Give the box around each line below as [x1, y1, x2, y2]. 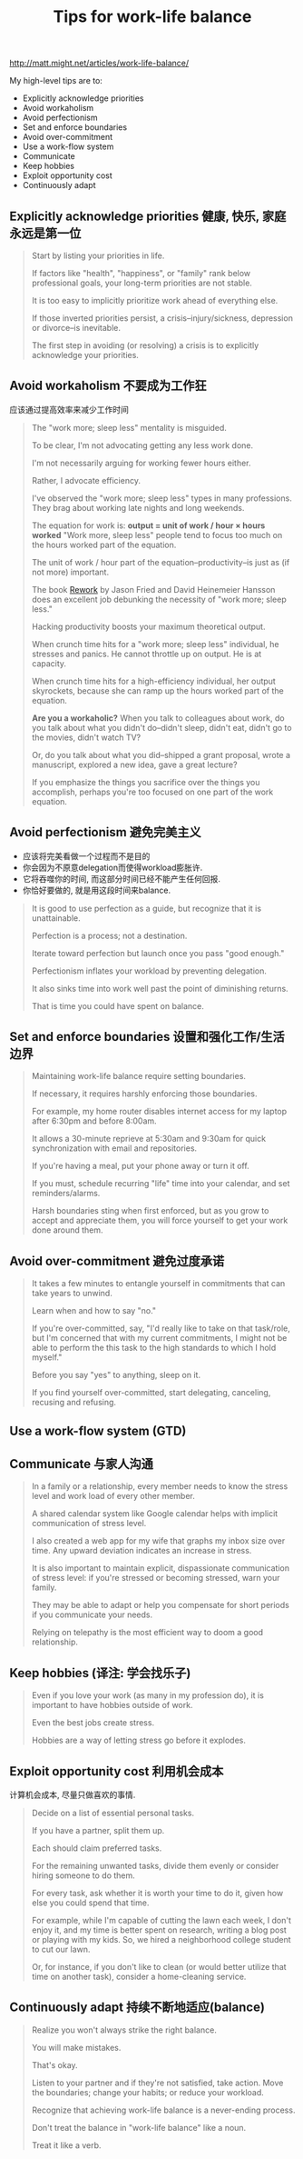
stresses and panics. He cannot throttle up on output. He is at [31, 648, 262, 659]
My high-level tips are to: [9, 75, 103, 86]
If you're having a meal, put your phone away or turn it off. [31, 1161, 249, 1172]
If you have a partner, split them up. [31, 1825, 165, 1836]
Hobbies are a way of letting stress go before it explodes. [31, 1734, 247, 1746]
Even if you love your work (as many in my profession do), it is [31, 1690, 265, 1701]
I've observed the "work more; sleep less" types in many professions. [31, 493, 292, 504]
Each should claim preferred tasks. [31, 1843, 162, 1854]
